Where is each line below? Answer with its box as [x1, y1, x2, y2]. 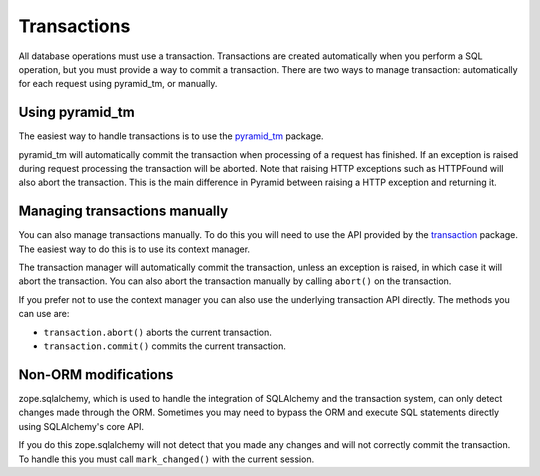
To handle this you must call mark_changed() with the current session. [18, 453, 315, 465]
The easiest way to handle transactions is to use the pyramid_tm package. [18, 130, 324, 142]
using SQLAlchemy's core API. [18, 420, 145, 432]
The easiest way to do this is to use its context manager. [18, 243, 250, 255]
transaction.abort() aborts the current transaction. [43, 326, 272, 338]
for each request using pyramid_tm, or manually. [18, 78, 218, 90]
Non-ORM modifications [18, 366, 174, 383]
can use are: [18, 308, 70, 320]
